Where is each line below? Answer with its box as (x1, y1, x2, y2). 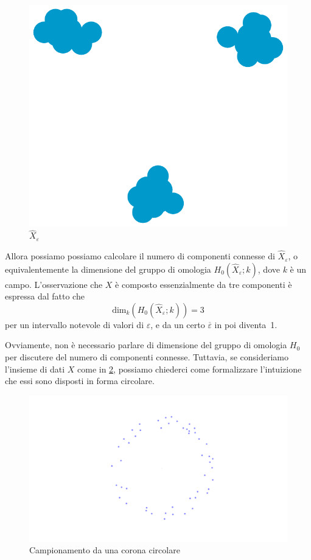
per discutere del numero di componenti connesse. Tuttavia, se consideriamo (5, 351, 289, 363)
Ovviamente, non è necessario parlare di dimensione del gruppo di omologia (5, 338, 287, 351)
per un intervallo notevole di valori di (5, 318, 144, 331)
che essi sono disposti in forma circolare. (5, 374, 155, 387)
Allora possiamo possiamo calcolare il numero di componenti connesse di (5, 250, 275, 262)
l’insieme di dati (5, 362, 65, 375)
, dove (257, 262, 280, 275)
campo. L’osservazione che (5, 278, 103, 290)
